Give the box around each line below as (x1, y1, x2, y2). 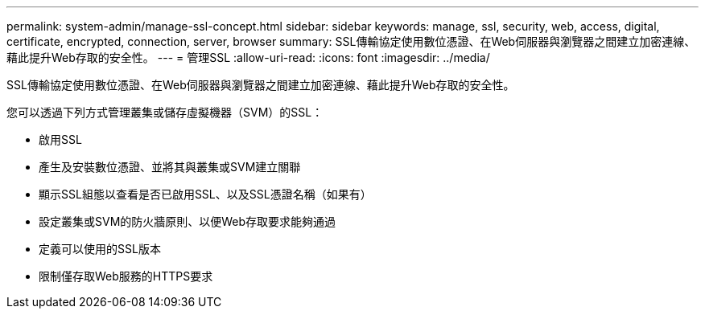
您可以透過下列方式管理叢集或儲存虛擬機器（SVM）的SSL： (6, 105, 324, 119)
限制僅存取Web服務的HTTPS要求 (39, 269, 213, 283)
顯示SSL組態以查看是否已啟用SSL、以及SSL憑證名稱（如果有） (39, 187, 372, 201)
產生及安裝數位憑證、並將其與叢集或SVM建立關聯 (39, 160, 301, 174)
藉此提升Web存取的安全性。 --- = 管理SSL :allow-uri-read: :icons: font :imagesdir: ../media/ (6, 51, 490, 64)
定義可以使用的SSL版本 (39, 242, 161, 256)
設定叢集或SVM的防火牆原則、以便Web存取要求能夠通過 (39, 215, 336, 228)
